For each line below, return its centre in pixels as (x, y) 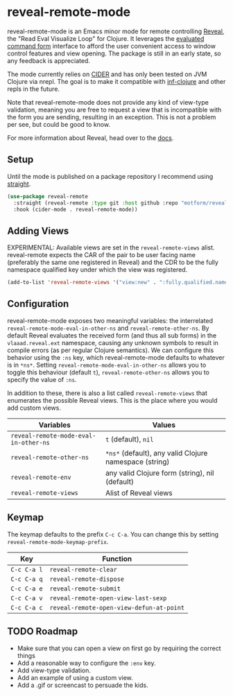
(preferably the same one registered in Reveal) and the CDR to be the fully (113, 262)
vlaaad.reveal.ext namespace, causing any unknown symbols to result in (113, 342)
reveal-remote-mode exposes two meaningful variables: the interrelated (110, 320)
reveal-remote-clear (84, 569)
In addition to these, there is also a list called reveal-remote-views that (107, 393)
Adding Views (38, 230)
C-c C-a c (27, 608)
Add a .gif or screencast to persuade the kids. (83, 685)
